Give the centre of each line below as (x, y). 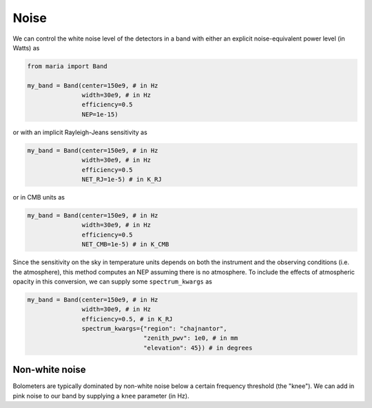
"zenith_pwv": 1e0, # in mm (191, 338)
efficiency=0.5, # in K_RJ (127, 319)
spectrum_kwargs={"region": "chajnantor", (154, 329)
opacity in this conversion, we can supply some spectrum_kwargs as (113, 281)
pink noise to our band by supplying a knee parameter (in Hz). (101, 396)
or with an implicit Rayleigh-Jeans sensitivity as (80, 132)
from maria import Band (68, 66)
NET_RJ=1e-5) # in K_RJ (122, 180)
